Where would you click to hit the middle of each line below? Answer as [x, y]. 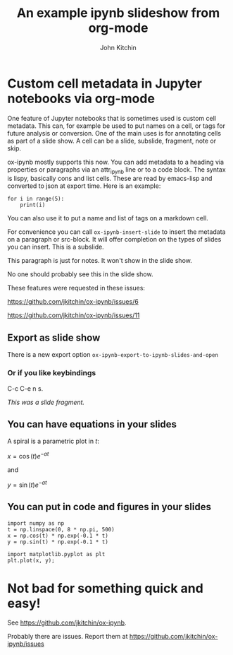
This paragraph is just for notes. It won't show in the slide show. [100, 261]
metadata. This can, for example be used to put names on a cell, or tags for [116, 126]
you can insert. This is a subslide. [56, 247]
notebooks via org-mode [81, 99]
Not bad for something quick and [106, 588]
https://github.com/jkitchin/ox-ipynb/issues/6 [73, 302]
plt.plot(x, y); [31, 560]
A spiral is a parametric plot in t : [53, 441]
